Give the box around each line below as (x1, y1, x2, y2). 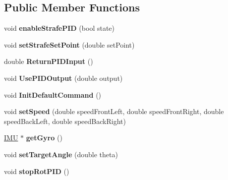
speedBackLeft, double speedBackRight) (4, 116, 126, 126)
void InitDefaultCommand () (4, 89, 102, 100)
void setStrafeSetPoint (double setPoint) (4, 39, 135, 50)
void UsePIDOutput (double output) (4, 72, 123, 83)
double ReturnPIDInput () (4, 56, 93, 66)
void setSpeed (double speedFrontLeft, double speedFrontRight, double (4, 106, 224, 117)
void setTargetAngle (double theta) (4, 149, 118, 159)
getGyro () (26, 132, 62, 143)
